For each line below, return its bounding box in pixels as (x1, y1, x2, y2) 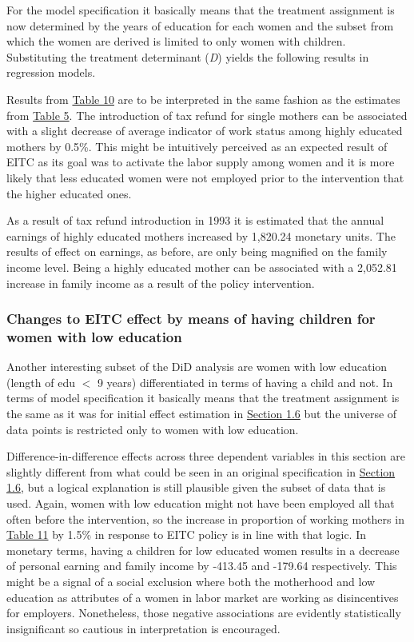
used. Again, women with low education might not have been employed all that (6, 494, 395, 511)
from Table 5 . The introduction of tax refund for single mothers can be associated (6, 106, 408, 123)
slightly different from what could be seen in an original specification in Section (6, 463, 396, 480)
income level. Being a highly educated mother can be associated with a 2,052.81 (6, 258, 397, 275)
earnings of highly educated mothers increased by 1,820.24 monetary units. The (6, 227, 396, 244)
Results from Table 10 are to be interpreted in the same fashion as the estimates (6, 90, 400, 107)
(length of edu (6, 373, 75, 390)
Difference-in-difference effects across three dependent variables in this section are (6, 448, 405, 465)
